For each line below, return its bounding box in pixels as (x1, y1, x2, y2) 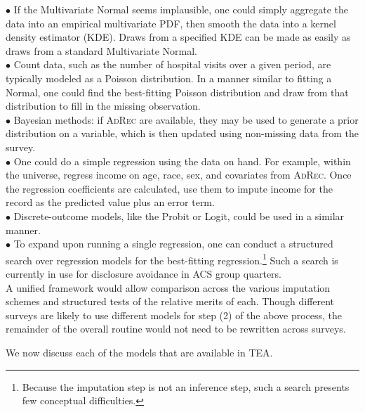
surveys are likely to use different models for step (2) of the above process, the (6, 307, 343, 322)
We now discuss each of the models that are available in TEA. (6, 345, 273, 359)
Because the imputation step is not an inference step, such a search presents (22, 379, 350, 394)
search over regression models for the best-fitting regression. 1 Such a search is (6, 250, 338, 267)
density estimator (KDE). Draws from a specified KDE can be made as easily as (6, 30, 351, 44)
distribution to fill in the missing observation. (6, 98, 201, 113)
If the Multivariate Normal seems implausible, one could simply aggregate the (13, 2, 349, 16)
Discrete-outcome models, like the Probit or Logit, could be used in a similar (13, 208, 345, 223)
